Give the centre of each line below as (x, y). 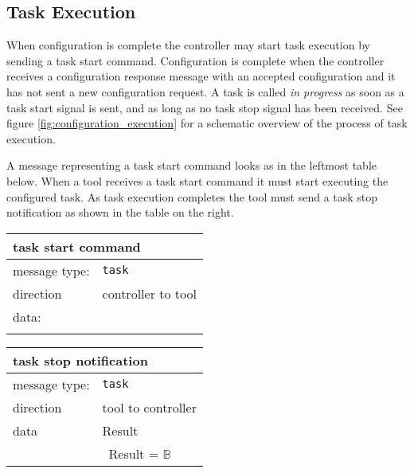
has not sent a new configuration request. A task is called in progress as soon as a (205, 91)
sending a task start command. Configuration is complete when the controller (195, 60)
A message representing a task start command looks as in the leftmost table (191, 165)
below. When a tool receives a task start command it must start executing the (197, 180)
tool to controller (149, 407)
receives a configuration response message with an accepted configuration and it (201, 76)
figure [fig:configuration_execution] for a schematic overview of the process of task (207, 123)
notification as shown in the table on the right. (120, 212)
